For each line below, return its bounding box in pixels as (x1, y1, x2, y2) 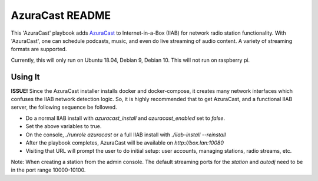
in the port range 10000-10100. (11, 166, 86, 173)
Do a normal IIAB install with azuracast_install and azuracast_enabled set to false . (25, 115, 226, 122)
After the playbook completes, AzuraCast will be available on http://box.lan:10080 (25, 139, 224, 146)
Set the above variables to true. (25, 123, 102, 130)
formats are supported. (11, 46, 67, 53)
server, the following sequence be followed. (11, 103, 117, 111)
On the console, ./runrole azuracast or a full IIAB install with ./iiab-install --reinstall (25, 131, 226, 138)
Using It (11, 72, 41, 82)
